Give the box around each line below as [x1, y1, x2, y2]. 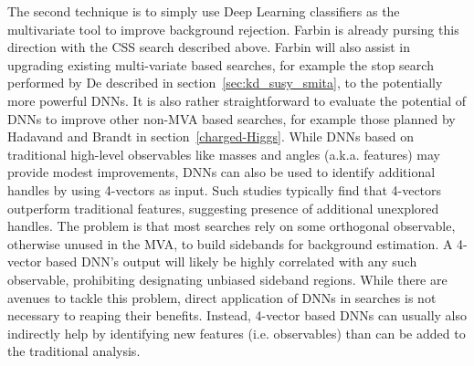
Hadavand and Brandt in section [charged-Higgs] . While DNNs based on [7, 127, 414, 146]
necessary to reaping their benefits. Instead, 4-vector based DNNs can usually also [7, 306, 467, 325]
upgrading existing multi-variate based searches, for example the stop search [7, 55, 434, 74]
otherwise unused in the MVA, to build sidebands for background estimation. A [7, 234, 453, 253]
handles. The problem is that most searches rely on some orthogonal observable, [7, 216, 456, 235]
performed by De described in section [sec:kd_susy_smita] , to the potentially [7, 73, 443, 92]
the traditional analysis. [7, 341, 141, 361]
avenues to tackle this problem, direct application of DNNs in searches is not [7, 288, 437, 307]
